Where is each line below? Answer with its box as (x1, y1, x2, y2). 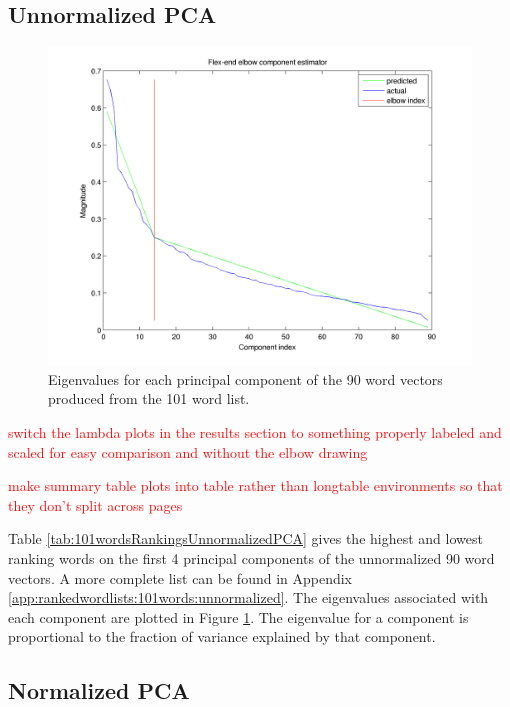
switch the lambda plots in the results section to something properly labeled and (8, 421, 502, 442)
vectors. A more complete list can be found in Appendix (8, 567, 353, 588)
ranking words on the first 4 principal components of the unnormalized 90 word (8, 547, 495, 568)
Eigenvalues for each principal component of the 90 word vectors (48, 368, 443, 389)
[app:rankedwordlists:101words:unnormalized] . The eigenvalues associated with (8, 587, 489, 608)
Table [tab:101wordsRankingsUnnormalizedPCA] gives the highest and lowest (8, 528, 483, 549)
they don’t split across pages (8, 494, 183, 515)
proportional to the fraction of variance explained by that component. (8, 626, 436, 647)
